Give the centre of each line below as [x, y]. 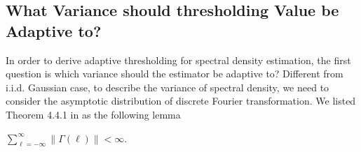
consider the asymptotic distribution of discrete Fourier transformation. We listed [181, 101]
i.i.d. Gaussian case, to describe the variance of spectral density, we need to [168, 87]
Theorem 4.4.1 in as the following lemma [93, 114]
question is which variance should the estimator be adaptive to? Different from [175, 74]
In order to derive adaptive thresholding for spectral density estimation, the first [178, 60]
